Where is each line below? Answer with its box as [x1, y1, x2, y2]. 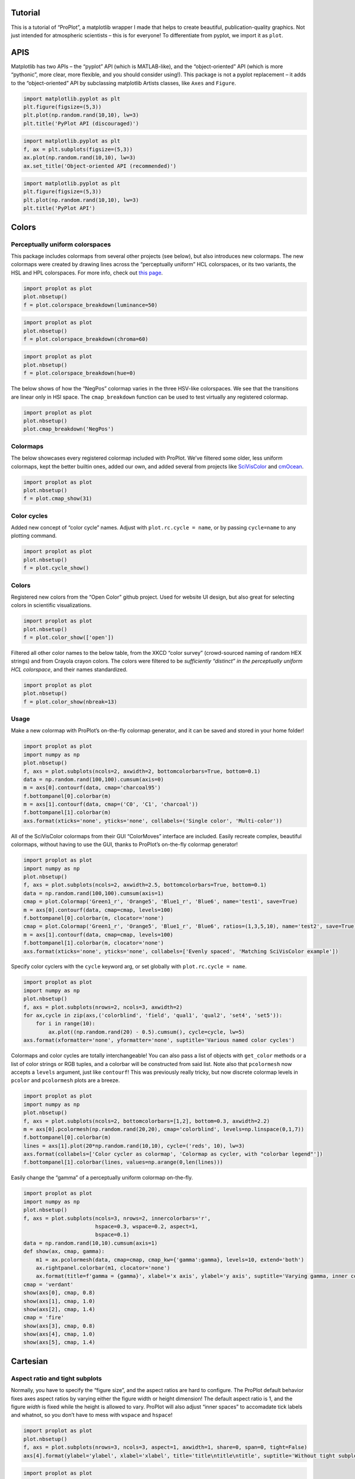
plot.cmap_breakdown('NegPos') [23, 426, 115, 432]
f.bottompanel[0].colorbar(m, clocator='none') [23, 915, 164, 921]
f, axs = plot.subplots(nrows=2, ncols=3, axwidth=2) [23, 1003, 183, 1010]
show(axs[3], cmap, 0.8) [23, 1322, 96, 1329]
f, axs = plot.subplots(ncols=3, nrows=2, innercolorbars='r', [23, 1215, 211, 1222]
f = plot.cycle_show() [23, 565, 89, 571]
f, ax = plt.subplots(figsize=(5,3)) [23, 146, 133, 153]
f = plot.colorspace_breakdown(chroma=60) [23, 335, 149, 343]
